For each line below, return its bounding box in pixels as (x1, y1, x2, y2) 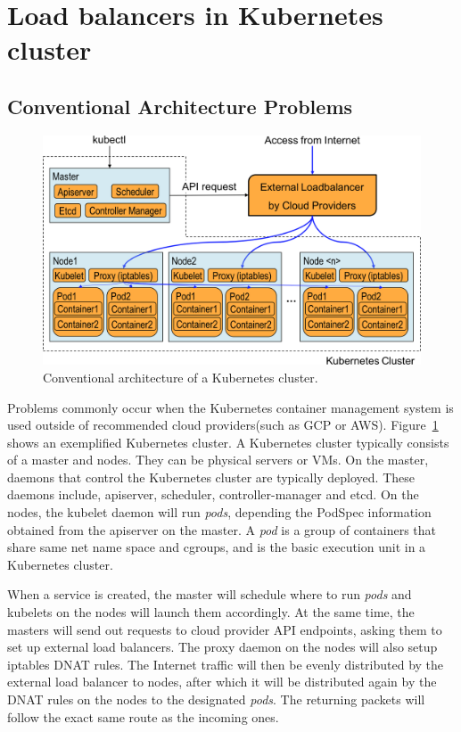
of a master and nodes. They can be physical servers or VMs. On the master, (7, 450, 429, 469)
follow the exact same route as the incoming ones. (7, 707, 279, 726)
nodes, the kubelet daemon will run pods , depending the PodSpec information (7, 503, 432, 522)
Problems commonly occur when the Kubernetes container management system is (7, 398, 454, 416)
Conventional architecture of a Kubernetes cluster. (43, 367, 318, 386)
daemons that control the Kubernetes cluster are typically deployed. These (7, 467, 416, 486)
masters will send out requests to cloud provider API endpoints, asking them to (7, 620, 442, 638)
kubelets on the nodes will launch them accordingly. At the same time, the (7, 603, 415, 621)
